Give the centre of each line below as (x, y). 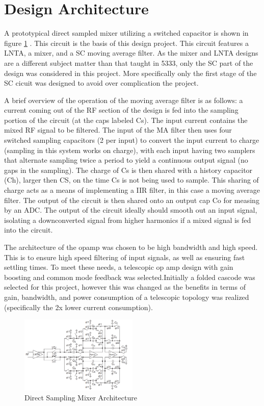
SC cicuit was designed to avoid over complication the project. (101, 83)
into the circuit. (29, 230)
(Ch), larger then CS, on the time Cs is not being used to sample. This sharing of (131, 180)
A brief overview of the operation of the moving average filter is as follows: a (124, 100)
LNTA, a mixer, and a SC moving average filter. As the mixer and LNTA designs (131, 53)
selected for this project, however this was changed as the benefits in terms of (125, 287)
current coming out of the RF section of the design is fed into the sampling (121, 110)
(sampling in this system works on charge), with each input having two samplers (130, 150)
